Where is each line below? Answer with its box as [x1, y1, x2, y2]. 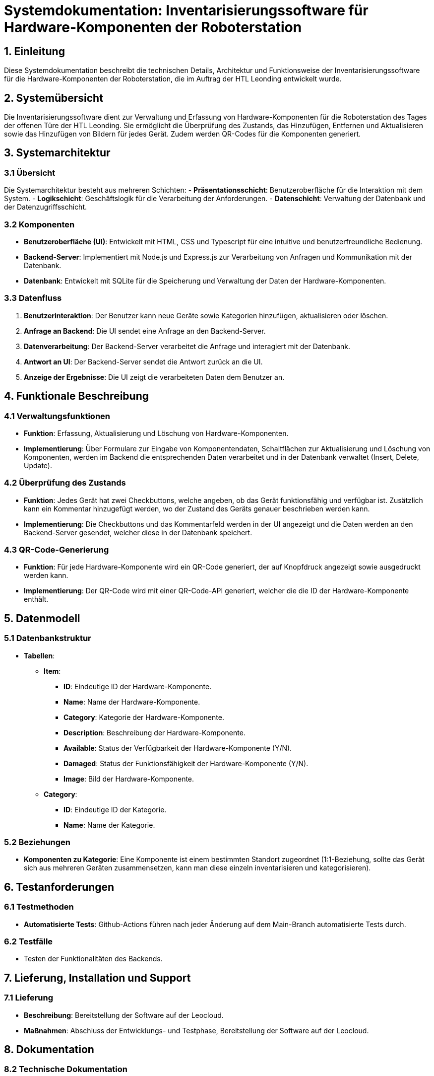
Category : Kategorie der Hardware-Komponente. [63, 713, 224, 721]
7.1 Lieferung [4, 993, 54, 1003]
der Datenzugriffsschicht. [4, 203, 87, 212]
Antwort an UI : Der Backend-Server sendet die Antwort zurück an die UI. [24, 357, 263, 366]
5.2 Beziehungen [4, 837, 71, 848]
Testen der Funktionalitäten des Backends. [24, 954, 163, 963]
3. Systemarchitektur [4, 146, 111, 159]
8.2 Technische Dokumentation [4, 1064, 127, 1075]
